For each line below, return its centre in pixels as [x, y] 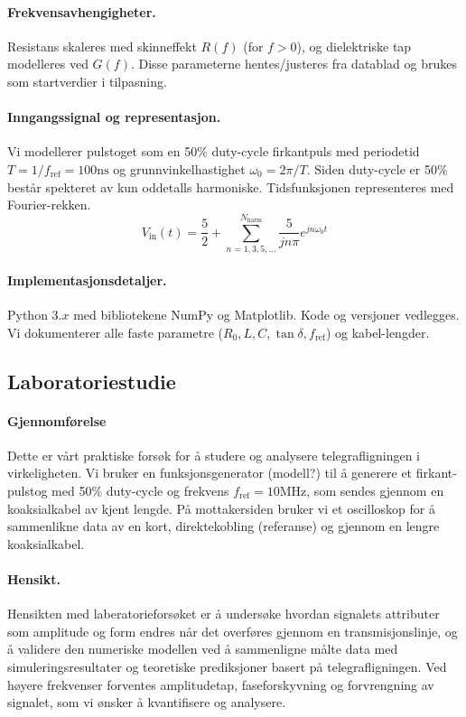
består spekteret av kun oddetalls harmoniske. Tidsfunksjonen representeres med [231, 186]
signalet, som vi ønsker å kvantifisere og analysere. [147, 702]
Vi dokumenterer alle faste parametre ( [115, 332]
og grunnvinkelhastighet [179, 168]
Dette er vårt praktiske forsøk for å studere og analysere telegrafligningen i [214, 455]
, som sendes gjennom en [375, 491]
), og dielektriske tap [354, 46]
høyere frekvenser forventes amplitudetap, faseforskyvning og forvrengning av [221, 684]
